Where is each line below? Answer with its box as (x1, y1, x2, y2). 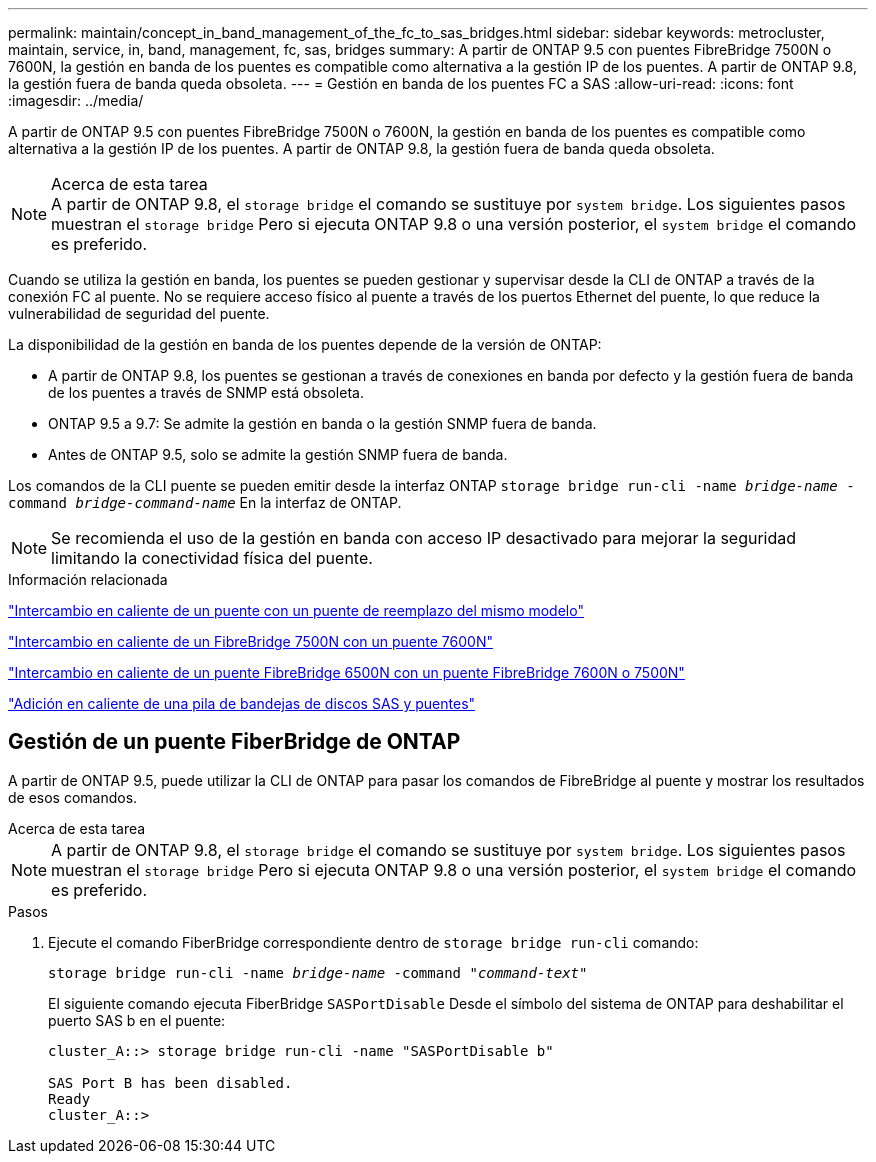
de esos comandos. (8, 788, 138, 806)
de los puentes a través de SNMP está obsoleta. (48, 384, 364, 401)
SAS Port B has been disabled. (48, 1074, 293, 1091)
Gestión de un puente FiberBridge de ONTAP (8, 729, 461, 755)
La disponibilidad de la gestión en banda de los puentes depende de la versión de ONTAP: (8, 336, 602, 353)
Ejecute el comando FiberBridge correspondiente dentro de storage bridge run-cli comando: (48, 933, 699, 951)
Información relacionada (8, 571, 168, 588)
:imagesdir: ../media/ (8, 92, 144, 109)
